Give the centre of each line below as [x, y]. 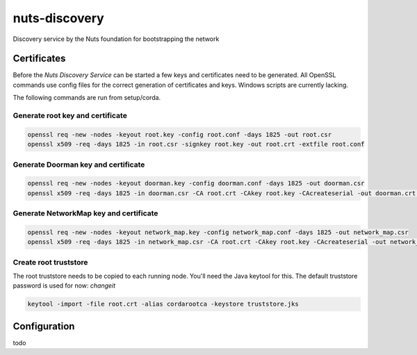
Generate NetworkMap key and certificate [85, 213]
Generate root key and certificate [70, 116]
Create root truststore [50, 262]
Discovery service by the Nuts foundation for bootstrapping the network [116, 39]
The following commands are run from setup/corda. [87, 98]
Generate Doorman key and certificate [79, 165]
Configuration [44, 326]
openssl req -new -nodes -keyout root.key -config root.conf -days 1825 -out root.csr [180, 134]
